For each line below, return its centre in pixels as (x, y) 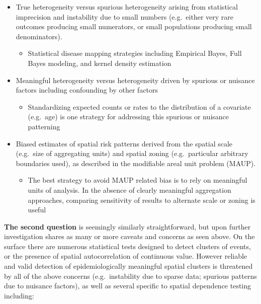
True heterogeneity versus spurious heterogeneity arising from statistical (127, 7)
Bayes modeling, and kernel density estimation (100, 63)
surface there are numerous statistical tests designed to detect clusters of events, (127, 246)
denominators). (39, 36)
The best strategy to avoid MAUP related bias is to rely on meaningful (138, 180)
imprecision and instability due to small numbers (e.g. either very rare (125, 16)
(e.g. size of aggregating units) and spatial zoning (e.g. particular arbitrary (132, 153)
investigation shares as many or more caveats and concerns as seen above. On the (129, 236)
